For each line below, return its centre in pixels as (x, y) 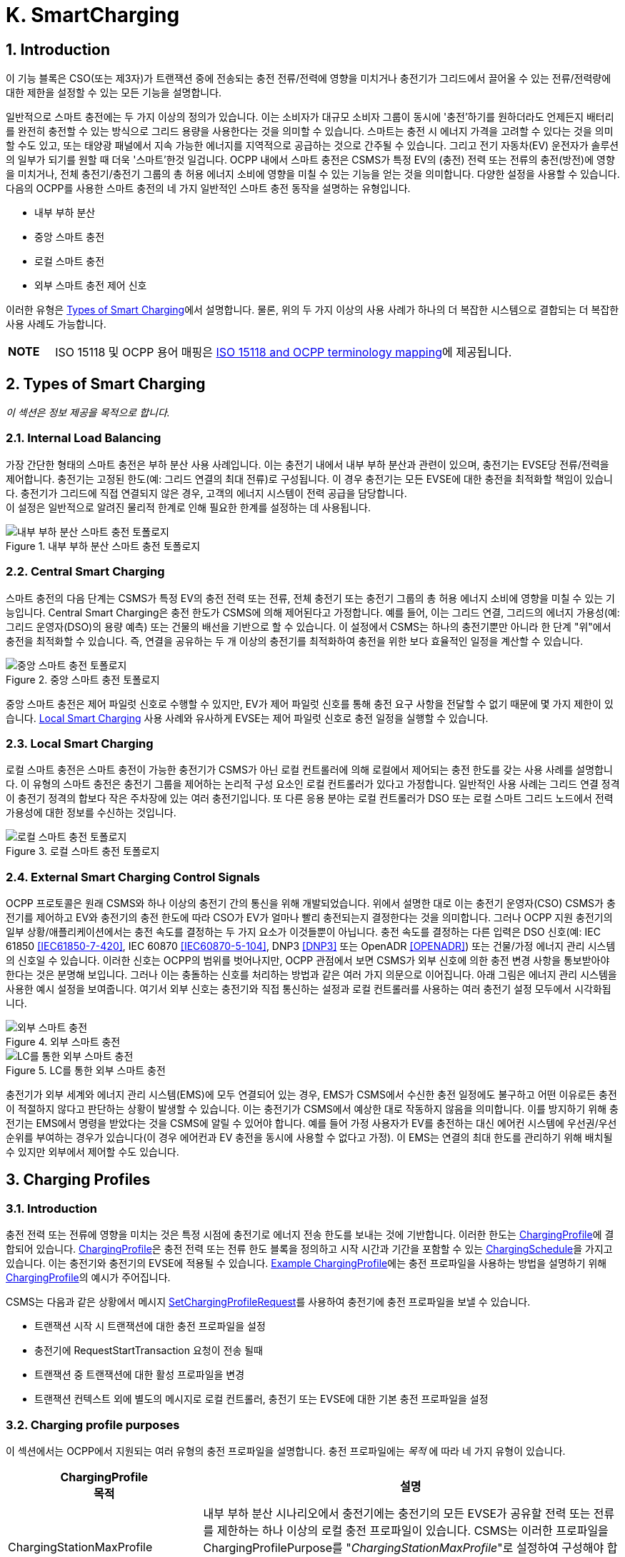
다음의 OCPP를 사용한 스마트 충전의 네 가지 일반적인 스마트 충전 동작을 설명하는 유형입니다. (208, 189)
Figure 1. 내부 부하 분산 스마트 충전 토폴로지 (103, 546)
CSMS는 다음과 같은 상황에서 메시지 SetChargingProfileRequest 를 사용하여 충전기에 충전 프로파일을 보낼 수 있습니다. (268, 1302)
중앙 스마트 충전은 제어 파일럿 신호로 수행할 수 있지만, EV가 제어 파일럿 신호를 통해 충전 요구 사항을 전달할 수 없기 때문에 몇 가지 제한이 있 (310, 704)
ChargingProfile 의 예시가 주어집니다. (88, 1278)
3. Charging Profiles (78, 1180)
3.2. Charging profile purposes (93, 1425)
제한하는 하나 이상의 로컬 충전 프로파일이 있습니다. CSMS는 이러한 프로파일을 (412, 1530)
